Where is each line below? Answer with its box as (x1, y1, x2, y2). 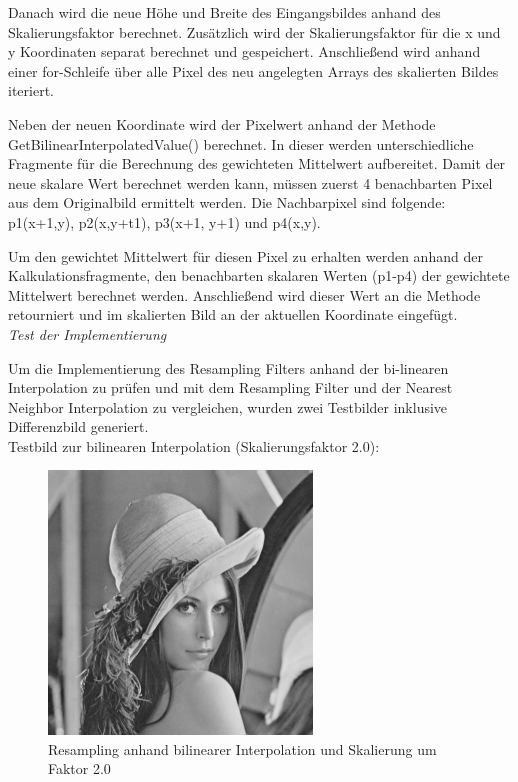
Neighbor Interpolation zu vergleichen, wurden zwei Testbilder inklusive (8, 396, 448, 417)
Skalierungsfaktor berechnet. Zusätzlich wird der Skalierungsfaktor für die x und (8, 21, 501, 42)
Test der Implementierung (8, 323, 167, 344)
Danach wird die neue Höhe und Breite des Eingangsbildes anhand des (8, 2, 441, 22)
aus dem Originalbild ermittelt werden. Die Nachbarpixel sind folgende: (8, 192, 446, 213)
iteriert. (8, 80, 54, 101)
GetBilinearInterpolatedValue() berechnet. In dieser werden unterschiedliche (8, 133, 474, 154)
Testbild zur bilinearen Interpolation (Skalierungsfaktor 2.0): (8, 435, 380, 456)
